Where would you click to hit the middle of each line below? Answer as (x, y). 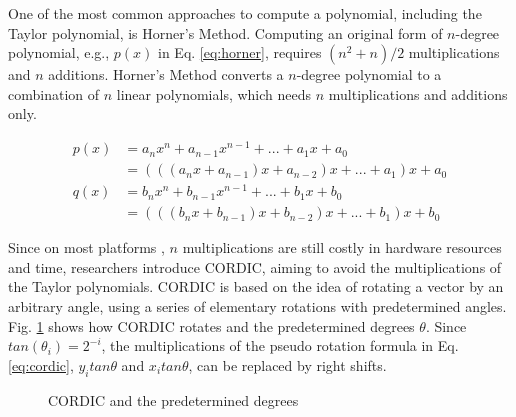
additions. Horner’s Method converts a (166, 74)
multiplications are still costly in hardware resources (342, 247)
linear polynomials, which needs (214, 93)
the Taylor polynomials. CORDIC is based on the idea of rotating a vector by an (256, 286)
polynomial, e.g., (59, 52)
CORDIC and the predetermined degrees (173, 399)
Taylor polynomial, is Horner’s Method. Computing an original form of (225, 32)
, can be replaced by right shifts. (287, 364)
